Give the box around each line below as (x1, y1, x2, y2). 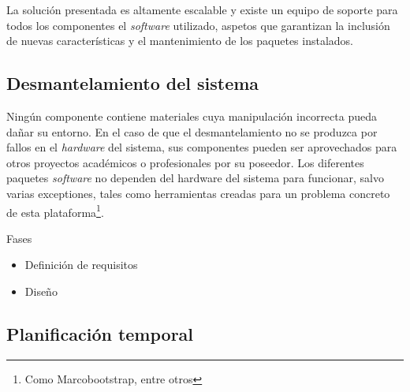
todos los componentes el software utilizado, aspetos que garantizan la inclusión (6, 17, 390, 33)
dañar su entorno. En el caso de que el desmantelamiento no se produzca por (6, 123, 378, 140)
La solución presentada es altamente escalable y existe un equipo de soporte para (6, 2, 398, 17)
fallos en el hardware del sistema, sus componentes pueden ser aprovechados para (6, 139, 397, 155)
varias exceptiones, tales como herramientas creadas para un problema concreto (6, 185, 390, 201)
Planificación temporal (6, 321, 194, 345)
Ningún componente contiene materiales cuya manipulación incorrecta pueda (6, 107, 377, 124)
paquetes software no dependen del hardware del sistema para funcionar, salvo (6, 170, 384, 186)
